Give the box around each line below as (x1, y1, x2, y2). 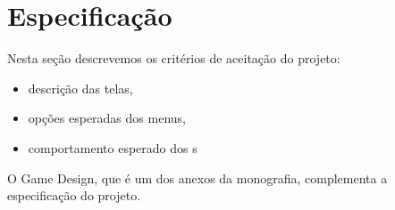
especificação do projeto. (7, 186, 141, 205)
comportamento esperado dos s (28, 138, 197, 157)
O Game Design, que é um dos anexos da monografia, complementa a (7, 168, 388, 187)
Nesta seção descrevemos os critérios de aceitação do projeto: (7, 49, 340, 68)
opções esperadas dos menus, (28, 109, 186, 127)
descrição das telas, (28, 78, 133, 97)
